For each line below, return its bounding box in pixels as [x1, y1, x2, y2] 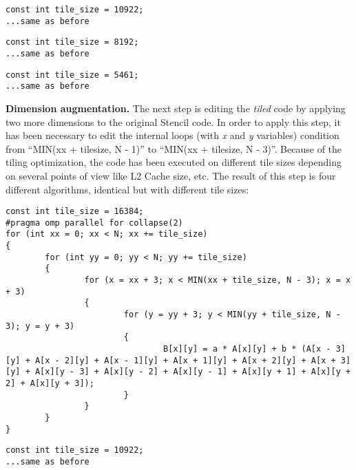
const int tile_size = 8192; [6, 37, 139, 47]
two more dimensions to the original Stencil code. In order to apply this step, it [6, 114, 341, 129]
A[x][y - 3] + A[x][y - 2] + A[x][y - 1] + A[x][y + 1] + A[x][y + [34, 367, 351, 377]
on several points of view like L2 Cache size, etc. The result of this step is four [6, 168, 336, 182]
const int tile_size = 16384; [6, 206, 144, 217]
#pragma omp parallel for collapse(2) [6, 217, 183, 228]
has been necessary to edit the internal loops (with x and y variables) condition [6, 128, 339, 142]
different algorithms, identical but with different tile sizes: [6, 182, 249, 196]
